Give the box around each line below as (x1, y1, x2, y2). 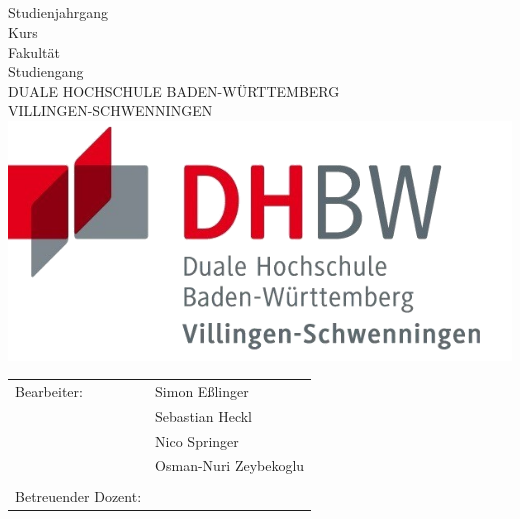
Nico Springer (155, 430, 239, 451)
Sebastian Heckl (155, 405, 252, 426)
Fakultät (8, 41, 60, 62)
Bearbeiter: (15, 380, 83, 401)
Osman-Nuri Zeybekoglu (155, 455, 305, 476)
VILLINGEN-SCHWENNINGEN (8, 100, 213, 121)
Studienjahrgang (8, 2, 109, 23)
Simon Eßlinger (155, 380, 249, 401)
